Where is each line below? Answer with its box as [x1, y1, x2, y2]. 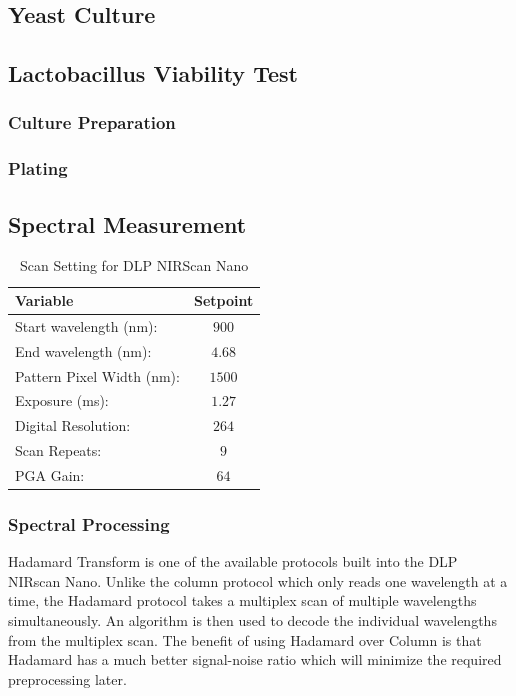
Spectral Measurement [8, 208, 247, 239]
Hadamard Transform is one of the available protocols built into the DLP [8, 551, 458, 572]
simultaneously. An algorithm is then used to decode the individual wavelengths [8, 610, 497, 631]
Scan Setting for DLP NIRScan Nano [19, 255, 249, 276]
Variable [15, 290, 74, 311]
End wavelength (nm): [15, 340, 152, 361]
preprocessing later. [8, 668, 127, 689]
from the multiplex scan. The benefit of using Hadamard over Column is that [8, 629, 482, 650]
